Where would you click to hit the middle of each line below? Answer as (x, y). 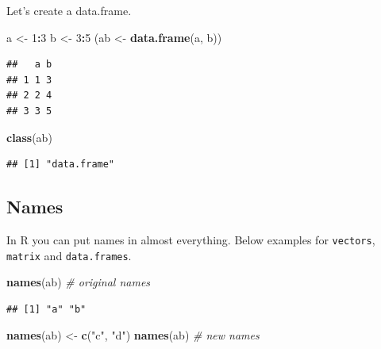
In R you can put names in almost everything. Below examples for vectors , (191, 239)
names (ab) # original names (79, 282)
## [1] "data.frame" (61, 165)
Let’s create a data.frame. (69, 10)
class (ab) (29, 137)
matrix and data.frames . (69, 255)
